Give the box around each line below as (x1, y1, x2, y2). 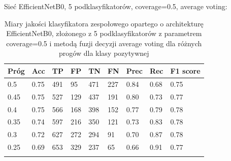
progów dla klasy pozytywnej (59, 48, 149, 58)
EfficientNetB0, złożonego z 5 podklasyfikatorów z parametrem (6, 28, 202, 39)
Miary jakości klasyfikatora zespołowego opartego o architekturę (4, 18, 204, 28)
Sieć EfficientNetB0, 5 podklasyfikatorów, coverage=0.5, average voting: (4, 1, 227, 11)
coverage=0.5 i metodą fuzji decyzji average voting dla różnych (6, 38, 202, 48)
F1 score (170, 65, 201, 76)
